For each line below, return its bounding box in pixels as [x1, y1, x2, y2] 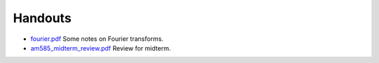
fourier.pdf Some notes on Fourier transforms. [30, 35, 164, 43]
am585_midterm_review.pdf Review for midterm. [30, 44, 171, 52]
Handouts [13, 10, 72, 26]
